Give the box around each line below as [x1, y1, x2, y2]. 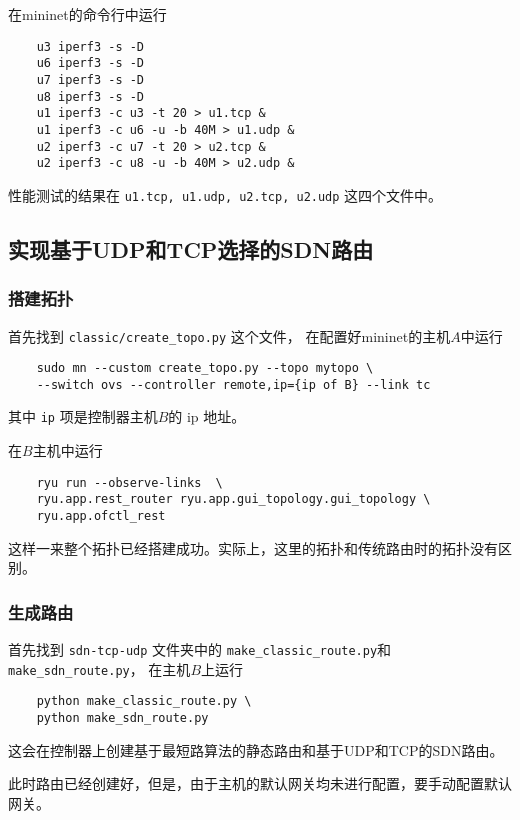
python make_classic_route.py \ [36, 694, 252, 709]
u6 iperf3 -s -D [36, 56, 145, 71]
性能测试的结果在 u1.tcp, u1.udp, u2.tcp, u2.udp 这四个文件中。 [8, 184, 443, 205]
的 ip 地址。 [168, 406, 246, 427]
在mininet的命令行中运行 [8, 4, 167, 24]
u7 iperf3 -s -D [36, 72, 145, 87]
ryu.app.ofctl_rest [36, 509, 166, 524]
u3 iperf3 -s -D [36, 39, 145, 54]
